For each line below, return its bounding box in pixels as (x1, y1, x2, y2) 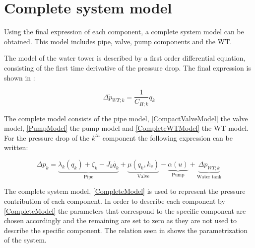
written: (4, 142, 28, 153)
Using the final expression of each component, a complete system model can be (4, 26, 244, 37)
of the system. (4, 235, 47, 245)
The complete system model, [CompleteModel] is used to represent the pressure (4, 186, 246, 196)
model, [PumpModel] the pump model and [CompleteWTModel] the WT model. (4, 123, 249, 133)
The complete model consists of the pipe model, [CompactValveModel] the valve (4, 113, 248, 123)
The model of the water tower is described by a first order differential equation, (4, 53, 246, 63)
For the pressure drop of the (4, 132, 90, 143)
